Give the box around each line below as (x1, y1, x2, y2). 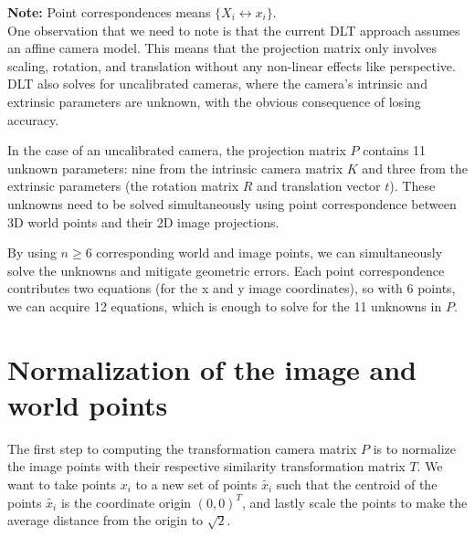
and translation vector (257, 176, 381, 195)
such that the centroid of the (276, 475, 438, 493)
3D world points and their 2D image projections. (7, 212, 280, 231)
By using (7, 243, 57, 262)
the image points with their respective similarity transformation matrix (7, 457, 406, 476)
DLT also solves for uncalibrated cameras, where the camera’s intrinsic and (7, 74, 427, 93)
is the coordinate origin (60, 492, 192, 511)
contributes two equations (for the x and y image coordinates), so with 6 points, (7, 279, 456, 298)
